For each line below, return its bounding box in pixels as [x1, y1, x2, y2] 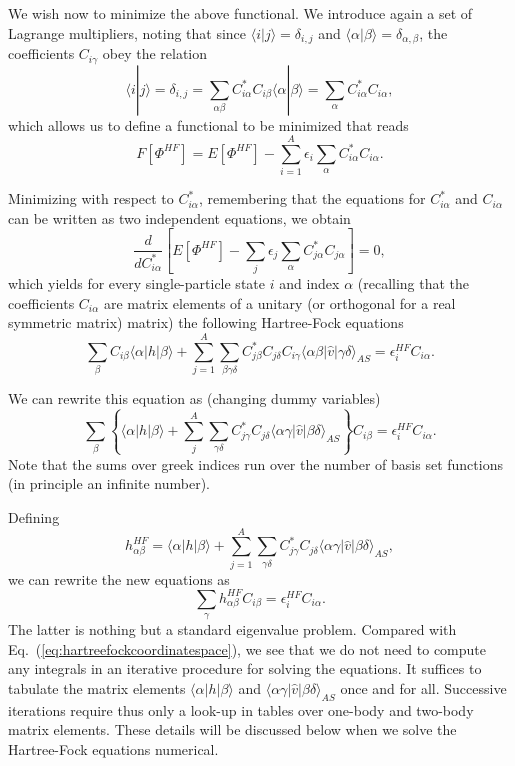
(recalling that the [357, 273, 470, 294]
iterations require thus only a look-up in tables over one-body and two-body [8, 699, 474, 720]
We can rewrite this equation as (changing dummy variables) [8, 387, 381, 408]
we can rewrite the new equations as [8, 568, 230, 589]
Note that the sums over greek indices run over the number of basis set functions [8, 453, 503, 474]
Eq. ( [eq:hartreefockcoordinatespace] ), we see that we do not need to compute [8, 638, 486, 659]
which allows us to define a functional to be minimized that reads [8, 114, 409, 135]
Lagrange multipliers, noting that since [8, 22, 247, 43]
